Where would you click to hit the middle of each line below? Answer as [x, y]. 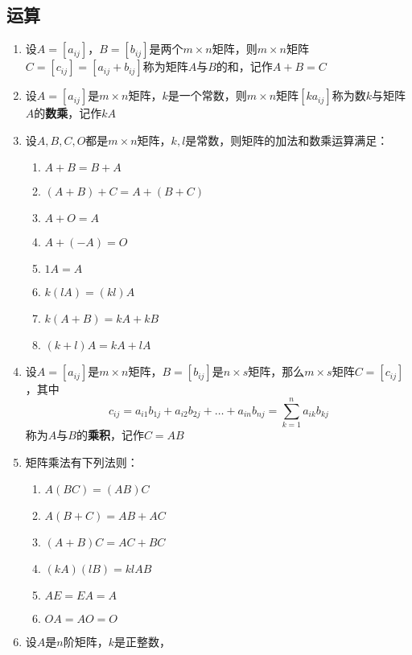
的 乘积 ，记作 [110, 435]
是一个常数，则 [207, 95]
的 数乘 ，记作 [68, 113]
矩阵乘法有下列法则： [82, 461]
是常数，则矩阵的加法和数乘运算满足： [287, 140]
